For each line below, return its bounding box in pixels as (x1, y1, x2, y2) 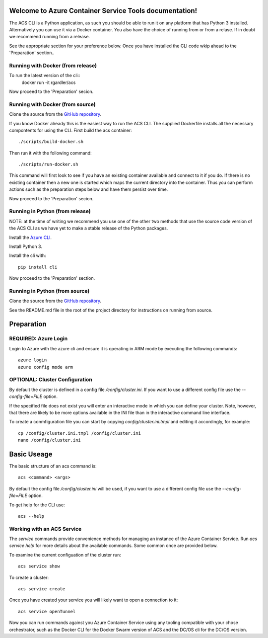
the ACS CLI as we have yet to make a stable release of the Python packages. (9, 225, 168, 231)
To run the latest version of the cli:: (9, 73, 80, 79)
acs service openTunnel (18, 609, 76, 614)
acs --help (18, 513, 45, 519)
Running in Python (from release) (9, 208, 91, 215)
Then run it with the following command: (9, 150, 92, 156)
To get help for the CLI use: (9, 502, 65, 508)
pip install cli (18, 264, 58, 270)
